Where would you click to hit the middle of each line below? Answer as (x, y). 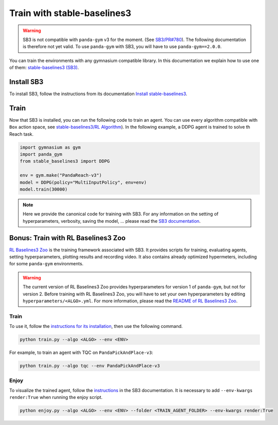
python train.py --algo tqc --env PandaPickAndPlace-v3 (90, 366)
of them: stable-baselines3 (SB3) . (44, 68)
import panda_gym (41, 154)
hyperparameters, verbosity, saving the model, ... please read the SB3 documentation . (112, 221)
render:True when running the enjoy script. (56, 397)
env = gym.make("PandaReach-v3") (61, 175)
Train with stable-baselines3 (70, 13)
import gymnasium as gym (50, 147)
